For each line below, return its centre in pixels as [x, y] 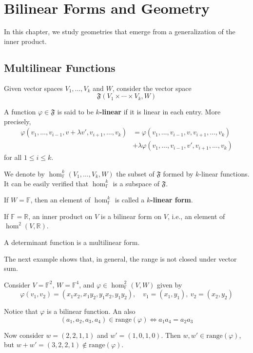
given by [170, 284]
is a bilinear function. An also [91, 311]
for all [13, 157]
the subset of [135, 173]
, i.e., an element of [196, 216]
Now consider [24, 335]
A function [20, 112]
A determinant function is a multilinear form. [72, 242]
